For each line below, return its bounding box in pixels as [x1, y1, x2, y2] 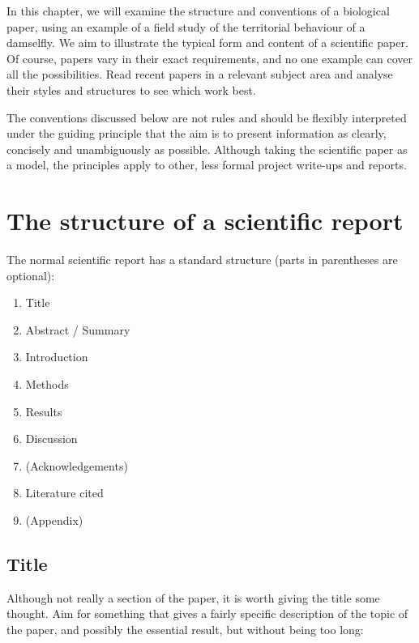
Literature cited [25, 484, 104, 501]
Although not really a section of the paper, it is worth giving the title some [6, 589, 380, 606]
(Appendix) [25, 512, 83, 528]
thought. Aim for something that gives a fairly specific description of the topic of [6, 605, 408, 622]
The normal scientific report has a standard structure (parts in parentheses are [6, 251, 398, 268]
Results [25, 402, 62, 419]
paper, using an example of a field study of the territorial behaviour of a [6, 18, 366, 35]
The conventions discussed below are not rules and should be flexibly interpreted [6, 109, 407, 126]
